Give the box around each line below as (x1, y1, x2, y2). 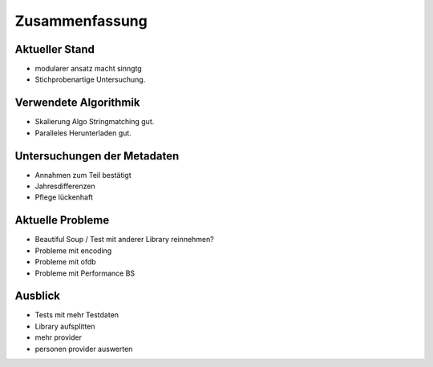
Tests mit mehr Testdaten (34, 310, 119, 320)
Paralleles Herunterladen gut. (34, 128, 132, 138)
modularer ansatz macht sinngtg (34, 64, 142, 74)
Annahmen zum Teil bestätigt (34, 170, 132, 179)
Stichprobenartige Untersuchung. (34, 75, 146, 84)
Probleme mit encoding (34, 245, 112, 256)
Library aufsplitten (34, 321, 95, 331)
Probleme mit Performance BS (34, 268, 136, 278)
